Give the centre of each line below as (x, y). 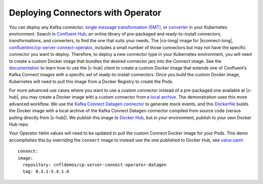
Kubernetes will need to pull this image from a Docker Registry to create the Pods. (91, 81)
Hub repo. (19, 124)
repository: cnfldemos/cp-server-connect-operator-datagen (94, 165)
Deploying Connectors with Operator (85, 13)
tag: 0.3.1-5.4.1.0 (46, 172)
